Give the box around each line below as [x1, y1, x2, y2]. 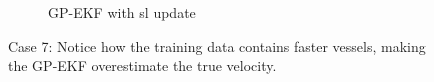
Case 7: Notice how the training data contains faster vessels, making [8, 35, 426, 56]
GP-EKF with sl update [48, 2, 196, 22]
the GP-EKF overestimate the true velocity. [8, 55, 277, 76]
